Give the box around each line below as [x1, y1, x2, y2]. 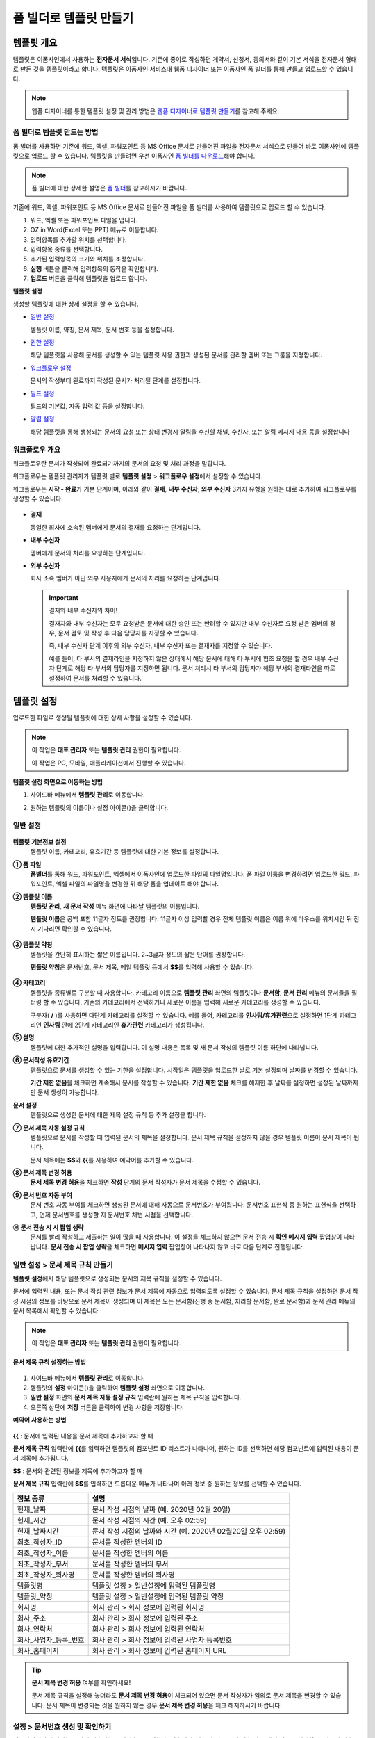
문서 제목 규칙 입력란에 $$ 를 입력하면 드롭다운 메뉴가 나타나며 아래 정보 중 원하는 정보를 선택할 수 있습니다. [12, 1479, 301, 1488]
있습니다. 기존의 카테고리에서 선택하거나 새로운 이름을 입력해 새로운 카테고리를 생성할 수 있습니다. [58, 998, 321, 1007]
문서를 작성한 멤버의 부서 [92, 1559, 169, 1568]
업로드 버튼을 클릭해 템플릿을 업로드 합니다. [30, 275, 147, 283]
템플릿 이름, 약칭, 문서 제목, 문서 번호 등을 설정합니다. [30, 325, 174, 334]
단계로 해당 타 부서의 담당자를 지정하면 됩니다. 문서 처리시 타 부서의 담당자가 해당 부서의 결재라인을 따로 [56, 664, 336, 672]
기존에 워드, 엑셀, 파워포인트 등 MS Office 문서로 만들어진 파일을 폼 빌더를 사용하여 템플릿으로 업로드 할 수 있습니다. [12, 203, 326, 211]
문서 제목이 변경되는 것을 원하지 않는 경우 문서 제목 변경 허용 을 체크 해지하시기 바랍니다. [46, 1700, 283, 1709]
